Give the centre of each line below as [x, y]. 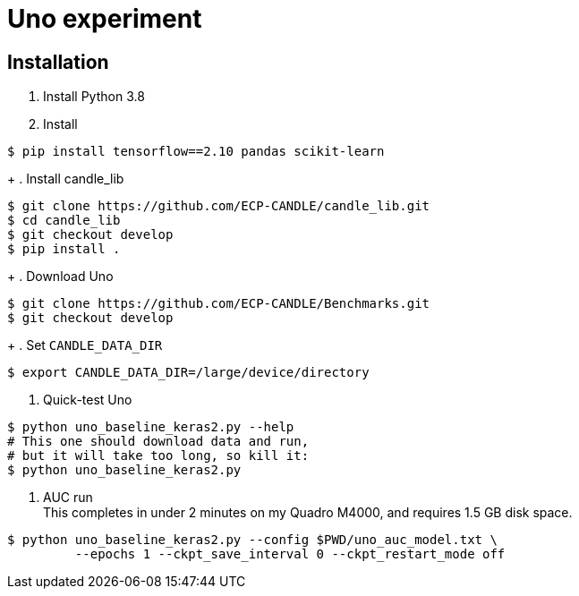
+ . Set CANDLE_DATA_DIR [85, 345]
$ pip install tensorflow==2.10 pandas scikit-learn [196, 152]
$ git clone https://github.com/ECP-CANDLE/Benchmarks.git [219, 304]
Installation [58, 62]
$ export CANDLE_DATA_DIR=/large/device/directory [188, 373]
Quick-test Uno [88, 400]
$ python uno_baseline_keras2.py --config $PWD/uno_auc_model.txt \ [252, 540]
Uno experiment [105, 19]
